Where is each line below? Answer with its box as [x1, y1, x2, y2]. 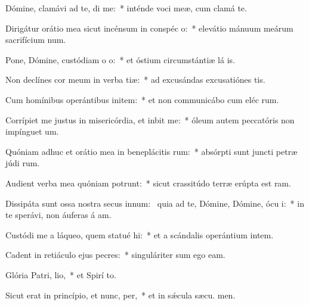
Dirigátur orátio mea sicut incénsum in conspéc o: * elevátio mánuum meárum [5, 21, 293, 34]
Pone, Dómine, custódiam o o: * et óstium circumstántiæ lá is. [5, 53, 235, 66]
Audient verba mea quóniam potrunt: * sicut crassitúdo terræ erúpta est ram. [5, 176, 291, 189]
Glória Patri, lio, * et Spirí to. [5, 268, 116, 281]
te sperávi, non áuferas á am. [5, 208, 112, 221]
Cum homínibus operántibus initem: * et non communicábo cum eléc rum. [5, 93, 279, 105]
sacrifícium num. [5, 33, 66, 46]
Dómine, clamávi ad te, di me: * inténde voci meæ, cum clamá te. [5, 2, 247, 14]
